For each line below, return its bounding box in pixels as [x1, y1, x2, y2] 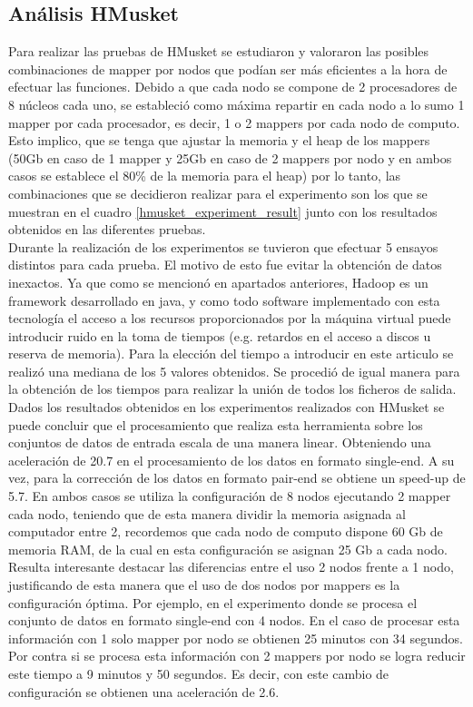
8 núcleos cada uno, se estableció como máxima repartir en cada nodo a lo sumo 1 [8, 94, 465, 113]
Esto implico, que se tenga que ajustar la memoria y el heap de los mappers [8, 131, 430, 150]
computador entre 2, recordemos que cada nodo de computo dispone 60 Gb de [8, 522, 443, 541]
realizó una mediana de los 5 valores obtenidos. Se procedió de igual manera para [8, 361, 460, 380]
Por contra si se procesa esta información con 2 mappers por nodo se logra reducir [8, 646, 466, 665]
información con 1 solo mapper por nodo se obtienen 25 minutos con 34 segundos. [8, 628, 464, 647]
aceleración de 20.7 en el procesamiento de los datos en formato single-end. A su [8, 450, 455, 469]
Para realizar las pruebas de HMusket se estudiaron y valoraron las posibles [8, 42, 429, 61]
